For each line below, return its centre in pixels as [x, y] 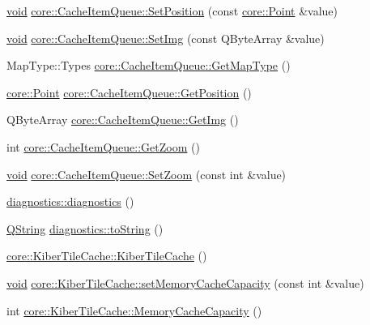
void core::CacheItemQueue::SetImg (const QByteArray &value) [166, 38]
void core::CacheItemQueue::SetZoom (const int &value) [147, 174]
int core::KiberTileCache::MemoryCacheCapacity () [134, 310]
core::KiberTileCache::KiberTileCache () [107, 256]
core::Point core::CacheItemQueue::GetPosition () [129, 92]
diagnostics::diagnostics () [70, 201]
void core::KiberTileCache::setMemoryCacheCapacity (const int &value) [185, 282]
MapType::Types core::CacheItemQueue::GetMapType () [149, 65]
